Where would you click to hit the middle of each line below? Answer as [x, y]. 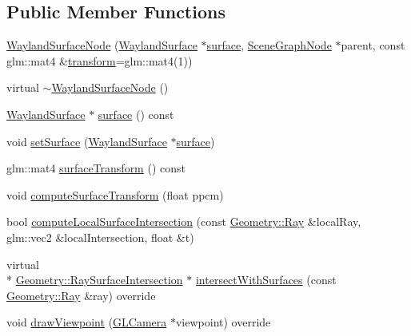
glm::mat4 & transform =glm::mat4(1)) [100, 60]
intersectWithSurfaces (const [266, 280]
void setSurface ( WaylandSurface [87, 141]
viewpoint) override [223, 322]
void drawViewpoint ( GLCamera [87, 322]
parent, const [373, 45]
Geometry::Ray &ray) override [81, 295]
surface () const [136, 114]
